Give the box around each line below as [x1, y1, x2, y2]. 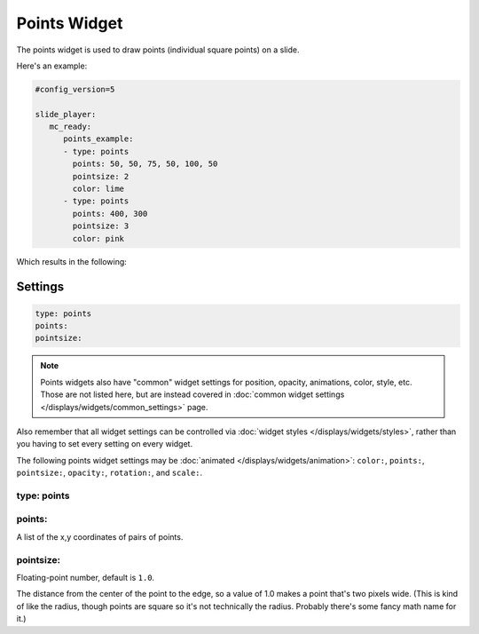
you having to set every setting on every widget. [16, 439, 193, 449]
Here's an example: [16, 60, 88, 71]
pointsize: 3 [72, 221, 130, 231]
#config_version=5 [35, 84, 115, 94]
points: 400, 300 [72, 209, 148, 218]
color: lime [72, 184, 124, 194]
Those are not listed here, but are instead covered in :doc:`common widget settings [40, 389, 345, 400]
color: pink [72, 234, 124, 243]
